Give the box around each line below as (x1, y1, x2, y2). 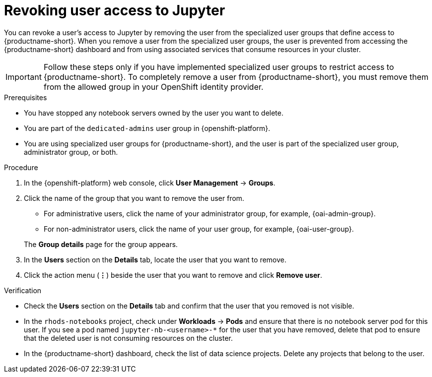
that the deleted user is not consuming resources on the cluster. (24, 333, 233, 342)
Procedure (4, 163, 38, 172)
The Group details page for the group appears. (24, 240, 178, 249)
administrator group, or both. (24, 147, 118, 156)
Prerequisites (4, 93, 47, 102)
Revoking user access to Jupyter (4, 2, 225, 19)
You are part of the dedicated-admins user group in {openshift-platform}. (24, 124, 271, 132)
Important (5, 71, 42, 82)
